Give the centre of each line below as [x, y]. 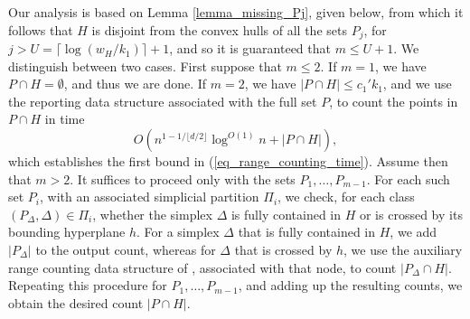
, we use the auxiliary [403, 249]
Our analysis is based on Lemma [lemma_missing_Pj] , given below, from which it [236, 12]
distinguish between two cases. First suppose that [145, 66]
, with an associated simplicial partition [150, 197]
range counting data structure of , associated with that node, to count [202, 267]
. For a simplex [178, 232]
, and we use [417, 84]
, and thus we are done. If [135, 84]
